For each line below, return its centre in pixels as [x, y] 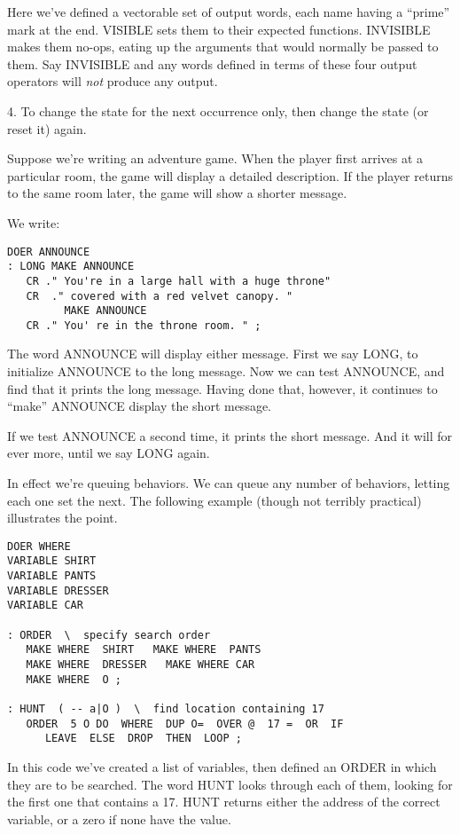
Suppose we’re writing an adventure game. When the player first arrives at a [215, 158]
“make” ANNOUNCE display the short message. [140, 406]
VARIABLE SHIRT [52, 561]
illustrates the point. [62, 518]
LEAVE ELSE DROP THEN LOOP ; [143, 739]
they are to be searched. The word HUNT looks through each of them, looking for [230, 784]
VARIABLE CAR [45, 606]
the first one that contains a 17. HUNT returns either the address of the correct [224, 802]
